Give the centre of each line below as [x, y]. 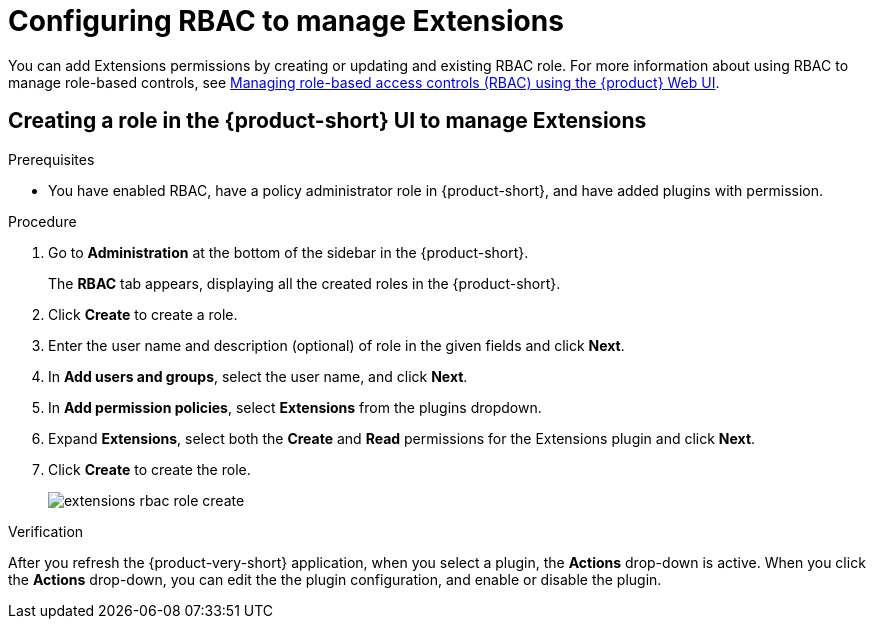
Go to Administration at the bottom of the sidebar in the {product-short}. [288, 252]
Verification [46, 531]
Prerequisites [51, 159]
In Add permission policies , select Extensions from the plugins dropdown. [295, 407]
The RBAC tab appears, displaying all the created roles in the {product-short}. [304, 283]
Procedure [42, 221]
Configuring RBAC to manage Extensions [286, 21]
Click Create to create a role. [143, 314]
